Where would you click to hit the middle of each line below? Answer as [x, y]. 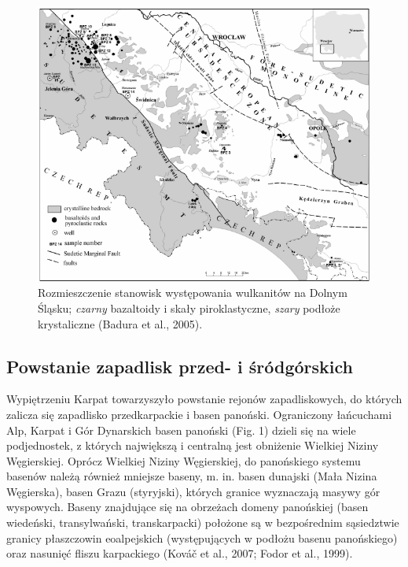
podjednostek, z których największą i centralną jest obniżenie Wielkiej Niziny [193, 445]
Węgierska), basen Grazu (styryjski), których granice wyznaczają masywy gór [193, 491]
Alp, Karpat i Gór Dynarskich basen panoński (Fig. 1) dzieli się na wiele [181, 430]
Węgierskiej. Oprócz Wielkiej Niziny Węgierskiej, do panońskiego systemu [184, 460]
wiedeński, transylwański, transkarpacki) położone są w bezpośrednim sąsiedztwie [203, 523]
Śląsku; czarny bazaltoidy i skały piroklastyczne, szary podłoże [189, 308]
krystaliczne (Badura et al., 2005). [120, 323]
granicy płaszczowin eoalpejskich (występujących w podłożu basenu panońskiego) [202, 537]
